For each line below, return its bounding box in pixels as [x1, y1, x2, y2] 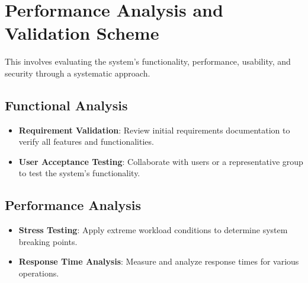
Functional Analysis [5, 96, 128, 114]
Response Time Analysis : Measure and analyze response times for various [18, 255, 299, 268]
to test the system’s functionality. [18, 167, 140, 179]
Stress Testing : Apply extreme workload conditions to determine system [18, 224, 288, 236]
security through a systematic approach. [5, 66, 150, 79]
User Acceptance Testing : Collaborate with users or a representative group [18, 155, 303, 167]
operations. [18, 267, 59, 279]
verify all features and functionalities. [18, 135, 154, 148]
